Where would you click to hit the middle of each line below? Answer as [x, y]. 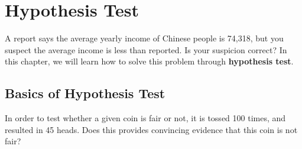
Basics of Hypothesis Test [85, 93]
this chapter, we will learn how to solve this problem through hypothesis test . [149, 61]
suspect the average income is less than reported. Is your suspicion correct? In [146, 49]
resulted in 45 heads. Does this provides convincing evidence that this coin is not [151, 129]
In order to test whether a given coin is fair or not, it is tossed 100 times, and [145, 118]
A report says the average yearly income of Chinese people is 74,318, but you [144, 38]
